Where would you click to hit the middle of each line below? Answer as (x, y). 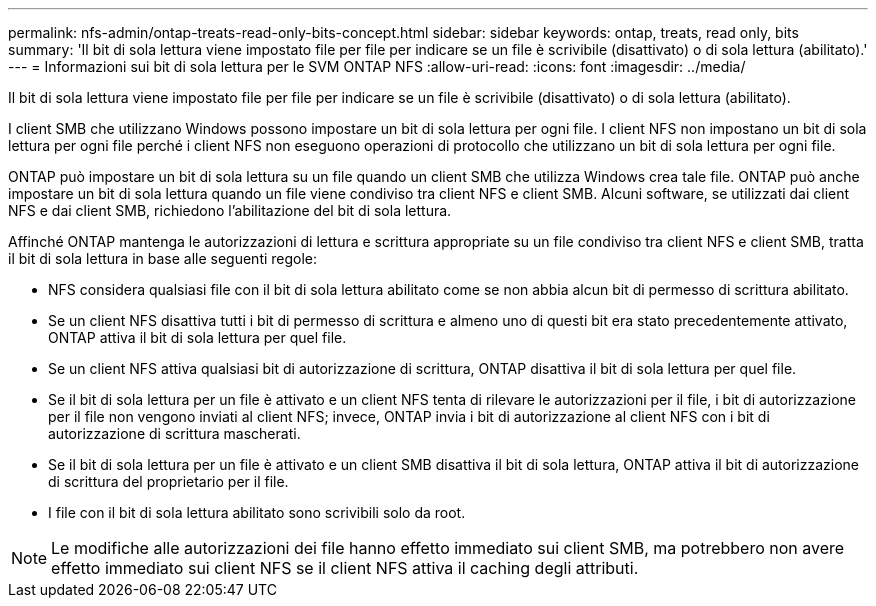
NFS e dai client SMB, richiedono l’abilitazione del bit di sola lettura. (230, 210)
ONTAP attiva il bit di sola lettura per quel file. (197, 337)
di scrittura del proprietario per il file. (168, 481)
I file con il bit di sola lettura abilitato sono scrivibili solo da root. (257, 512)
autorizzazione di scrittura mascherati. (174, 433)
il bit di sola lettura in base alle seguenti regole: (163, 258)
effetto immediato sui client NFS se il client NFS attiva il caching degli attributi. (345, 568)
